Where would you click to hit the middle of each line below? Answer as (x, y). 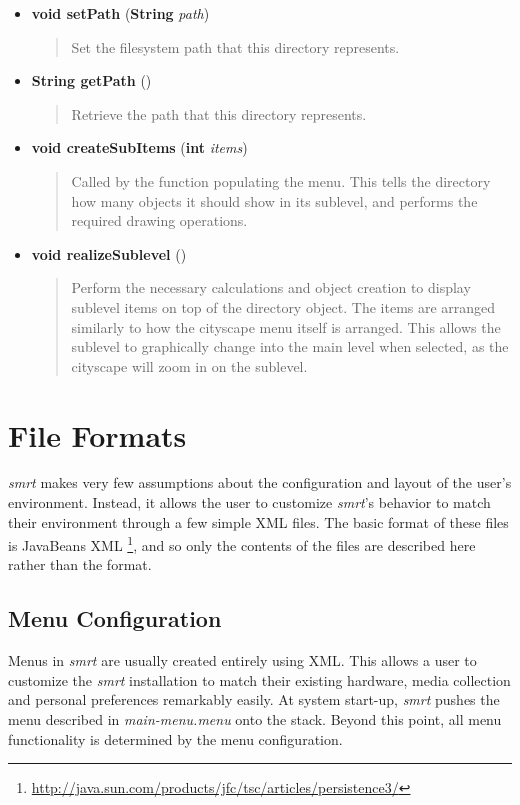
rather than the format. (80, 564)
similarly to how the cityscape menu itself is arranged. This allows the (286, 326)
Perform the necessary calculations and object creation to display (271, 287)
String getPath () (91, 80)
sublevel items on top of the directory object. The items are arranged (283, 306)
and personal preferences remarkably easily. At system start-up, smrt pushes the (254, 699)
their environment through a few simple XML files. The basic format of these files (258, 521)
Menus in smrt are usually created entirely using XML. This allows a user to (242, 660)
